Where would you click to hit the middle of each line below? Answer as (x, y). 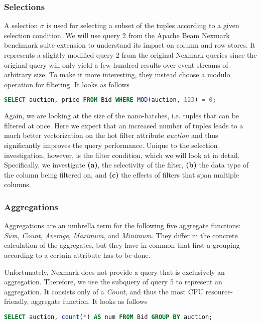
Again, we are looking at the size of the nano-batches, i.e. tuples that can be (122, 116)
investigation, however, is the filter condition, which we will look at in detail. (122, 155)
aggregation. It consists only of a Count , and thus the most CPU (104, 291)
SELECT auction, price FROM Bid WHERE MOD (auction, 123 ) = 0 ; (110, 100)
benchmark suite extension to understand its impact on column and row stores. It (130, 45)
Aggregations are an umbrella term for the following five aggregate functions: (122, 225)
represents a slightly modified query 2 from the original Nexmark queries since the (130, 55)
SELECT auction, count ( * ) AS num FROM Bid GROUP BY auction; (108, 317)
